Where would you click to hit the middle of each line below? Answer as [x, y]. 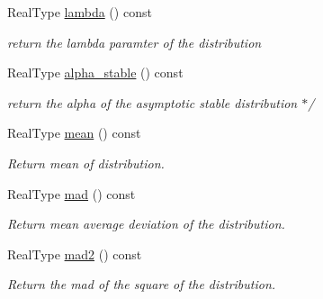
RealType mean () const [74, 133]
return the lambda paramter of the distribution [135, 42]
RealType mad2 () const [75, 254]
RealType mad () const [72, 193]
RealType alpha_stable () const [95, 72]
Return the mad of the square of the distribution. [142, 284]
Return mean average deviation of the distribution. [146, 224]
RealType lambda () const [80, 12]
